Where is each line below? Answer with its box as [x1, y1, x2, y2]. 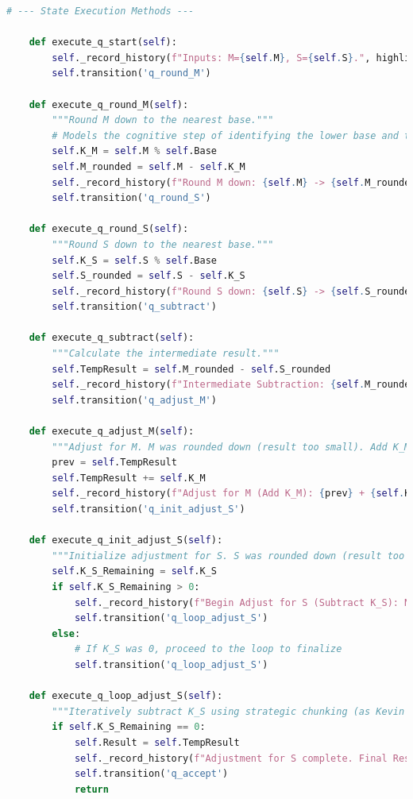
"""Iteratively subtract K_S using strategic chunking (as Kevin [52, 705, 405, 717]
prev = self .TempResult [52, 457, 177, 469]
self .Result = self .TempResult [74, 736, 240, 748]
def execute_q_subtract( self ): [29, 332, 195, 344]
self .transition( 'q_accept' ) [74, 768, 229, 780]
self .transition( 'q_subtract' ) [52, 301, 217, 313]
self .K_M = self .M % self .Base [52, 145, 217, 157]
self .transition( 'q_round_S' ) [52, 192, 211, 204]
